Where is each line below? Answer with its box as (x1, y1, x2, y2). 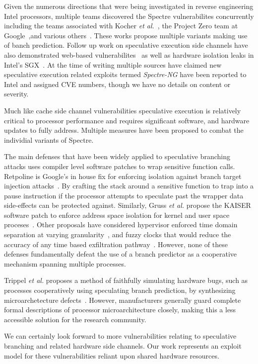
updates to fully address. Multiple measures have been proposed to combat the (4, 125, 244, 135)
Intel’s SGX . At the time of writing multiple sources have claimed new (4, 59, 222, 70)
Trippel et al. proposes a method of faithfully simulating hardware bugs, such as (4, 275, 248, 285)
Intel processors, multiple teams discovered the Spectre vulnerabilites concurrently (4, 10, 254, 21)
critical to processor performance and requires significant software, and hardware (4, 115, 250, 125)
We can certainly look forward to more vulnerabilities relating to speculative (4, 331, 237, 341)
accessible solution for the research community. (4, 314, 146, 324)
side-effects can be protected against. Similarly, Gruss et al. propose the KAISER (4, 200, 251, 210)
